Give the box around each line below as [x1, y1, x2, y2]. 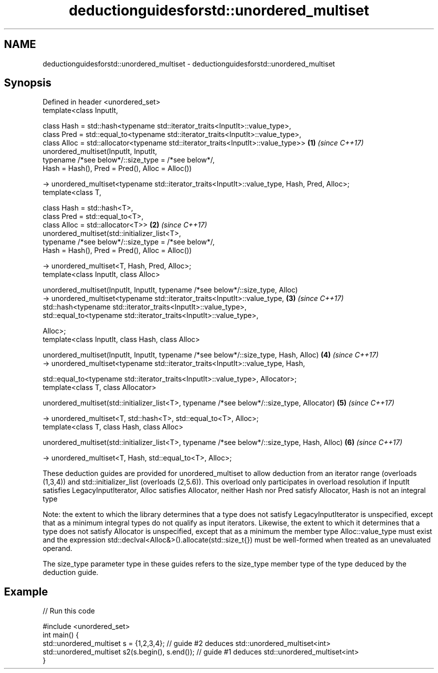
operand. [42, 544, 72, 553]
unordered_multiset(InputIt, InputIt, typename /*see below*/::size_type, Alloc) [42, 285, 298, 294]
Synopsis [4, 76, 51, 89]
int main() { [42, 630, 79, 639]
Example [4, 585, 48, 598]
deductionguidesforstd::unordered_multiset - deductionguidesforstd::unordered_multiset [42, 59, 335, 68]
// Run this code [42, 606, 95, 615]
